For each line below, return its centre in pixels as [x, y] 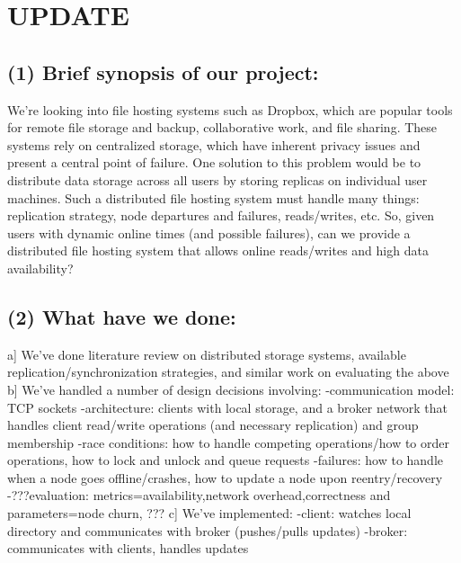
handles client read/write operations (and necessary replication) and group [213, 425]
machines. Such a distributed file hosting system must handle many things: [213, 197]
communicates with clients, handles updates [128, 548]
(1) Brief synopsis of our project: [163, 71]
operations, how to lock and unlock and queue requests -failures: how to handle [225, 460]
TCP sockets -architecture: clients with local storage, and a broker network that [227, 407]
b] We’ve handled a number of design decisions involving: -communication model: [231, 389]
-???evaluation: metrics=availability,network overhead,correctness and [199, 495]
